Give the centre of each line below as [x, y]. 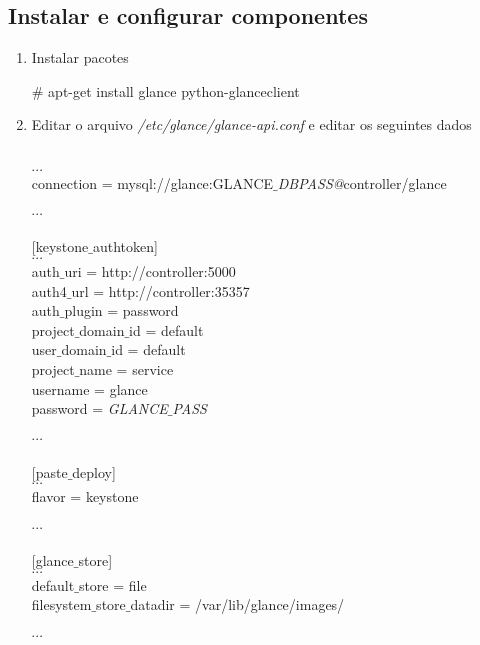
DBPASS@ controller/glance [362, 182]
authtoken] [125, 246]
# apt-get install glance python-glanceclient [165, 90]
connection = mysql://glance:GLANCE [152, 182]
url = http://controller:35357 [160, 290]
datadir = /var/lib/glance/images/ [237, 604]
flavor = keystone [85, 496]
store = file [112, 584]
